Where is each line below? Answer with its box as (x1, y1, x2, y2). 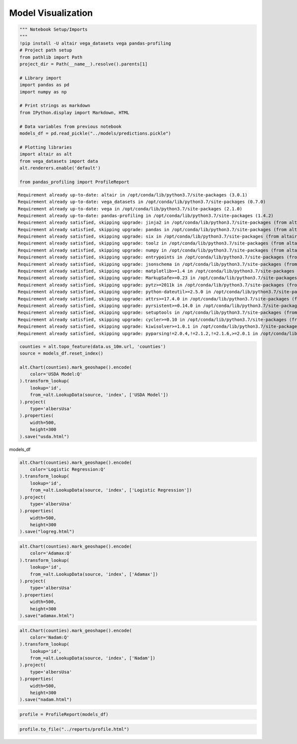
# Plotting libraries (19, 144, 72, 150)
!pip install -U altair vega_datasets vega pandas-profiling (19, 40, 171, 46)
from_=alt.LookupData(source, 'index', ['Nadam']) (30, 655, 155, 661)
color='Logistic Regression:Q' (30, 466, 106, 472)
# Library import (19, 75, 62, 81)
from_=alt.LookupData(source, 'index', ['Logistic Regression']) (30, 488, 192, 493)
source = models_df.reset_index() (19, 350, 103, 356)
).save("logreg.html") (19, 529, 75, 535)
